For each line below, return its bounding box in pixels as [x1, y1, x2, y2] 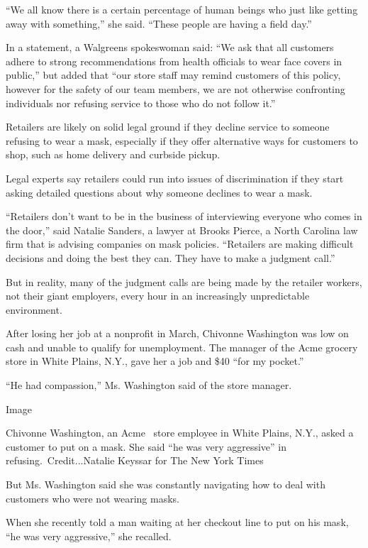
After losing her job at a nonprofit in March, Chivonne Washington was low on [6, 326, 349, 341]
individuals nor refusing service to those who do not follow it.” [6, 95, 276, 110]
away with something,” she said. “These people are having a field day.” [6, 16, 312, 31]
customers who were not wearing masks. [6, 491, 179, 505]
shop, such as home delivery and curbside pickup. [6, 147, 221, 162]
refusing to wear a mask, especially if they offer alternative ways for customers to [6, 133, 358, 148]
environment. [6, 302, 62, 317]
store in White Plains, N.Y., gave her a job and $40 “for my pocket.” [6, 354, 304, 368]
